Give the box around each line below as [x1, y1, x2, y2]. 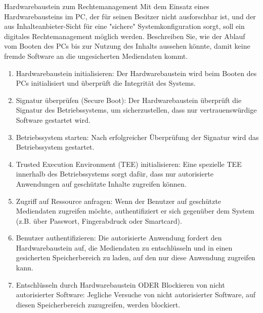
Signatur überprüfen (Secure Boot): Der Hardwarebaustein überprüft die [16, 94, 242, 105]
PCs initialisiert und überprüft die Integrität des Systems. [16, 78, 196, 88]
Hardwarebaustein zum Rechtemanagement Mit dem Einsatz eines [4, 1, 209, 11]
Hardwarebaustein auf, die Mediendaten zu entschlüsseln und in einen [16, 242, 233, 253]
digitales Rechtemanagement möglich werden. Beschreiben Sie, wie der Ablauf [4, 30, 245, 41]
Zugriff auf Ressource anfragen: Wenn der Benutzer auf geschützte [16, 195, 222, 206]
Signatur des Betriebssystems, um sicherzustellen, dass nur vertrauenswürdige [16, 105, 257, 115]
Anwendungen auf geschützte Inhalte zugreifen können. [16, 178, 187, 189]
